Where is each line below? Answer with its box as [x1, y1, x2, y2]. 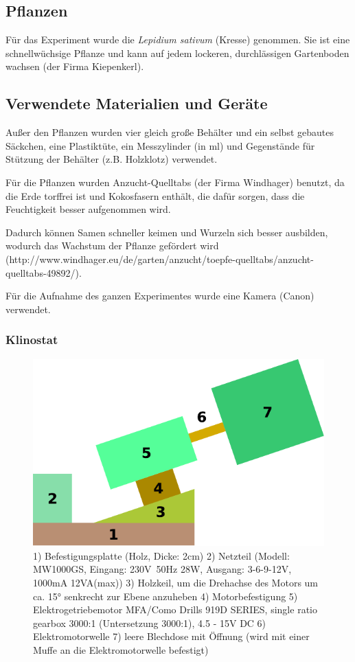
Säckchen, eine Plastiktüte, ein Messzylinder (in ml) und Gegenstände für [5, 138, 315, 152]
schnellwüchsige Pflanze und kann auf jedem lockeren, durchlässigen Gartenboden [5, 45, 350, 60]
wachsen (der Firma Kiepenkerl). [5, 59, 144, 73]
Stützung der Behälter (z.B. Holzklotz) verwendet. [5, 152, 218, 166]
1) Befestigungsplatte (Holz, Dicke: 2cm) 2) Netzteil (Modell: [33, 548, 290, 562]
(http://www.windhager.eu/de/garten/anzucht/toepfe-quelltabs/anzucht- [5, 251, 314, 266]
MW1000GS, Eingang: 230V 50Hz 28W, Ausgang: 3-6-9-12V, [33, 562, 292, 576]
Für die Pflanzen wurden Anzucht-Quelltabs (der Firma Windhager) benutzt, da [5, 174, 345, 189]
